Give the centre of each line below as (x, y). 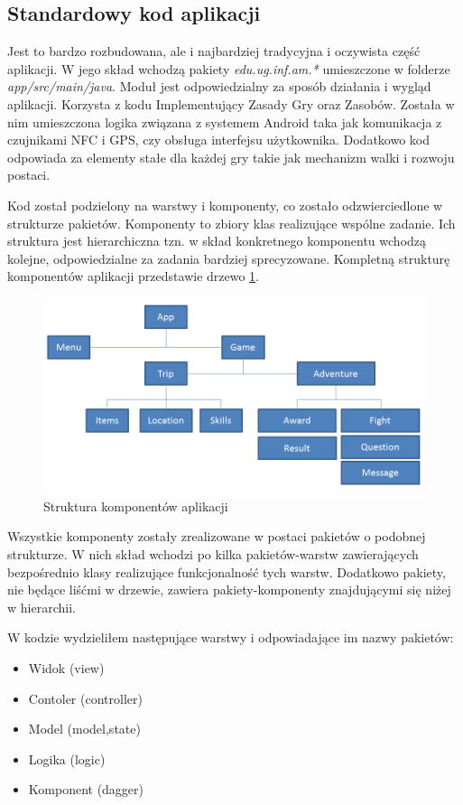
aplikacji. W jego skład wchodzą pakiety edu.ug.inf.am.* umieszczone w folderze (229, 68)
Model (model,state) (84, 729)
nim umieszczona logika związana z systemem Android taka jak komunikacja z (225, 122)
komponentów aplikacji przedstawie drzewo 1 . (133, 276)
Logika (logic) (67, 758)
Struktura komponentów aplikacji (136, 505)
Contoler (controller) (85, 698)
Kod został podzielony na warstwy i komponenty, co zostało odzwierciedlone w (225, 205)
